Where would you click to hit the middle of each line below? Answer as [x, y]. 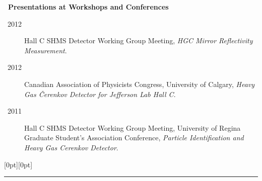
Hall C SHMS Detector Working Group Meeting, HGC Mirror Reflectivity [139, 40]
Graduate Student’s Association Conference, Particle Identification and [134, 138]
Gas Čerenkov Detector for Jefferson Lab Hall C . [100, 94]
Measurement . [46, 50]
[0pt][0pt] [18, 164]
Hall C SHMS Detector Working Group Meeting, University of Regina [133, 127]
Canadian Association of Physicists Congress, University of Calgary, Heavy [140, 84]
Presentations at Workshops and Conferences [88, 7]
